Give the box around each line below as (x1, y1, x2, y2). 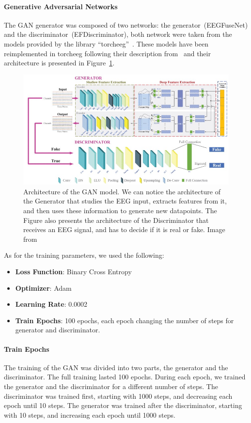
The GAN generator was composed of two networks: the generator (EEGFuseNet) (4, 19, 248, 30)
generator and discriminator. (15, 325, 100, 335)
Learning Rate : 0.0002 (15, 299, 88, 309)
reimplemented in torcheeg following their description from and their (4, 48, 211, 58)
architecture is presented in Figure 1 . (4, 58, 115, 68)
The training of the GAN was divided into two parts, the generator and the (4, 362, 228, 372)
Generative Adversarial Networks (4, 1, 118, 11)
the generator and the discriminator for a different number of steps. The (4, 381, 218, 391)
